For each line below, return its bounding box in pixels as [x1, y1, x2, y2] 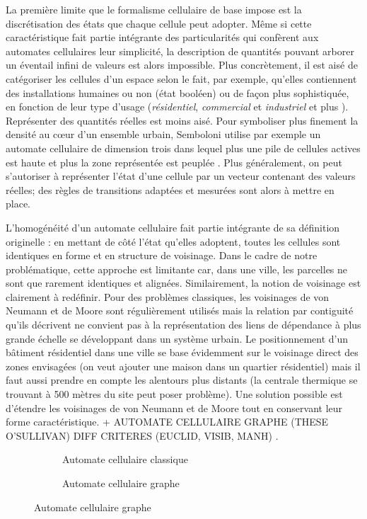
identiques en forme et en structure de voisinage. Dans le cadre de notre [6, 248, 318, 263]
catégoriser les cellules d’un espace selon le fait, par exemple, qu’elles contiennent [6, 71, 357, 86]
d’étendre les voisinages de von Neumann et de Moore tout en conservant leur [6, 400, 343, 415]
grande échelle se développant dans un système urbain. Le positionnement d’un [6, 331, 349, 346]
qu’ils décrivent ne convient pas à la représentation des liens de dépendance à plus [6, 317, 361, 332]
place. [6, 196, 30, 211]
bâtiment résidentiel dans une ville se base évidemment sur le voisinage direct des [6, 345, 359, 360]
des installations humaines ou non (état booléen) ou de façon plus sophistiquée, [6, 85, 349, 100]
